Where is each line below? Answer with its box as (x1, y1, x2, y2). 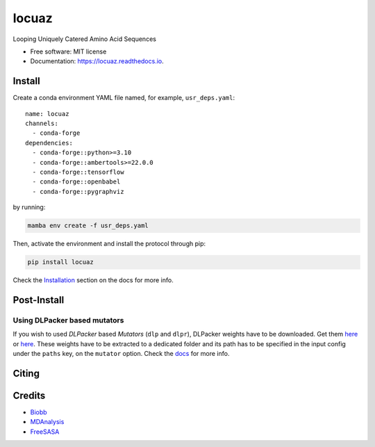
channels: (25, 120, 58, 128)
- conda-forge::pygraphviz (32, 188, 124, 195)
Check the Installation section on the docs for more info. (12, 276, 174, 284)
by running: (12, 203, 46, 211)
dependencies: (25, 139, 73, 147)
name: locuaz (25, 110, 69, 117)
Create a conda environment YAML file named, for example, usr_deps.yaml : (12, 94, 235, 102)
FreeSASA (30, 428, 60, 436)
